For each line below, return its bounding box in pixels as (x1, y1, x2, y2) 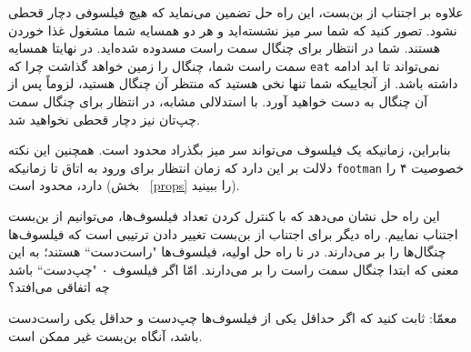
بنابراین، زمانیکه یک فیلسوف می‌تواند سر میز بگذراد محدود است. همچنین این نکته (8, 140, 451, 159)
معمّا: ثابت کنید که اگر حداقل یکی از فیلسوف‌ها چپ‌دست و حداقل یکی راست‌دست (8, 308, 457, 327)
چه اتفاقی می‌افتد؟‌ (8, 277, 110, 297)
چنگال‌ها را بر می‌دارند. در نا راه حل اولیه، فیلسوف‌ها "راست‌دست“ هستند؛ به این (8, 242, 446, 261)
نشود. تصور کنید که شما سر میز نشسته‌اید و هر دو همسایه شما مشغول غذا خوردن (8, 20, 457, 39)
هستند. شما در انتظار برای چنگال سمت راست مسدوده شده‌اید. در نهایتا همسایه (8, 38, 441, 57)
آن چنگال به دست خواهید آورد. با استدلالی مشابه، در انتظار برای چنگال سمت (8, 92, 428, 111)
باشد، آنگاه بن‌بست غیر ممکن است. (8, 326, 203, 345)
